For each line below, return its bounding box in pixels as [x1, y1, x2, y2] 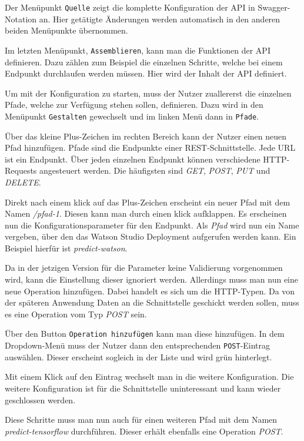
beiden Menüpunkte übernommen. [5, 24, 128, 37]
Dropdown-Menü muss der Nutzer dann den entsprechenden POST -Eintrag [5, 339, 270, 352]
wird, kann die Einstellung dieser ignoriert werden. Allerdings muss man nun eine [5, 273, 299, 286]
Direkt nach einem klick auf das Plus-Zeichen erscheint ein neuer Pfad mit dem [5, 195, 290, 208]
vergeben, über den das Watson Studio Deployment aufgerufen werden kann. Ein [5, 230, 296, 243]
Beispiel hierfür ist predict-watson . [5, 241, 128, 254]
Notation [5, 12, 37, 25]
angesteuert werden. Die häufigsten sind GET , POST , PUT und [39, 164, 270, 177]
